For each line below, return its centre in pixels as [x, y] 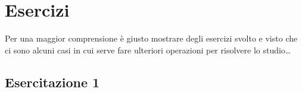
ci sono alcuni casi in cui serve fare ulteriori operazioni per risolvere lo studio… [148, 50]
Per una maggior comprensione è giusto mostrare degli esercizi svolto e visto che [151, 38]
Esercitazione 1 [52, 82]
